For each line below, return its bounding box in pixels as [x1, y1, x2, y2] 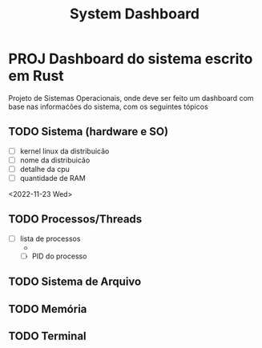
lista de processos [19, 234, 81, 243]
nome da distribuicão [19, 155, 91, 165]
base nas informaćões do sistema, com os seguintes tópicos [8, 102, 208, 111]
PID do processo [31, 251, 87, 261]
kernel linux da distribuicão [19, 146, 110, 156]
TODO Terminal [8, 330, 87, 343]
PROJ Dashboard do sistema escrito [8, 50, 253, 68]
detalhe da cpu [19, 164, 71, 174]
